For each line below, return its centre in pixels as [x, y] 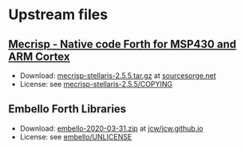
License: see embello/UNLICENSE [76, 136]
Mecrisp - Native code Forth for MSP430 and [122, 44]
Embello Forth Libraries [67, 109]
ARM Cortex [39, 56]
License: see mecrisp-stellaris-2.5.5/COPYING [96, 84]
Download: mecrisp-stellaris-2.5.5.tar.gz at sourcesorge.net [118, 76]
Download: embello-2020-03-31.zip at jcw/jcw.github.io [111, 128]
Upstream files [58, 15]
